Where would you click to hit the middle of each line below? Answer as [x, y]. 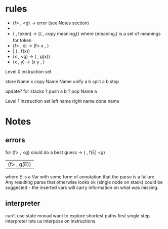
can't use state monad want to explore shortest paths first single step [78, 215]
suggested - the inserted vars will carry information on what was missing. [82, 187]
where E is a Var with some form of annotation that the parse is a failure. [80, 177]
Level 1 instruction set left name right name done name [62, 101]
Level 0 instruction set [28, 71]
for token [22, 40]
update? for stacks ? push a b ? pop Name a [51, 91]
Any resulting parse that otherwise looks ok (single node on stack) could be [84, 182]
